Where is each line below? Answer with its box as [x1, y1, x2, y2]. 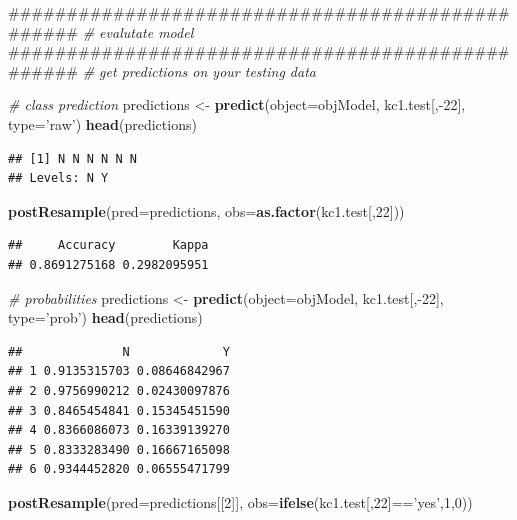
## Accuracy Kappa [8, 238, 209, 253]
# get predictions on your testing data [82, 60, 316, 81]
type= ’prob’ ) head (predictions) [8, 307, 203, 328]
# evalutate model [82, 21, 194, 42]
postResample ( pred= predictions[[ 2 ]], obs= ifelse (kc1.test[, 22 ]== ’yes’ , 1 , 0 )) [8, 491, 473, 512]
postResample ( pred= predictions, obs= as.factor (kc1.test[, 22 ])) [8, 200, 405, 221]
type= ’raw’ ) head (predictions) [8, 113, 197, 134]
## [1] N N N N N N [8, 151, 137, 166]
